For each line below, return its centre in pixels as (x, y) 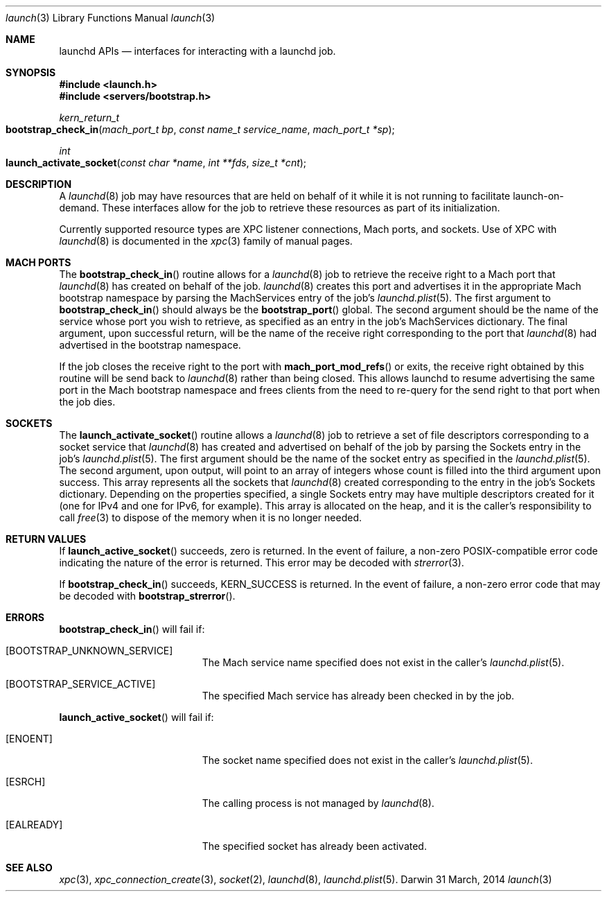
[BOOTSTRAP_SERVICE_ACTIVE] (81, 684)
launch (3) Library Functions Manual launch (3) (111, 18)
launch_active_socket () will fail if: (137, 717)
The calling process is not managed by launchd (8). (318, 803)
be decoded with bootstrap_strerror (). (147, 596)
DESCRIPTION (39, 184)
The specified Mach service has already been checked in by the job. (358, 696)
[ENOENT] (29, 739)
